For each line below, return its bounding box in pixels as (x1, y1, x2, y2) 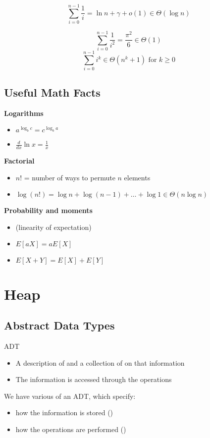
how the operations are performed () (15, 424, 126, 434)
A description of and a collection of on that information (15, 357, 185, 368)
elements (124, 172, 151, 182)
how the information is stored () (15, 407, 113, 418)
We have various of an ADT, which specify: (4, 390, 136, 401)
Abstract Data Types (4, 318, 115, 333)
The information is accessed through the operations (15, 374, 172, 384)
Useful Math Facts (4, 84, 101, 100)
